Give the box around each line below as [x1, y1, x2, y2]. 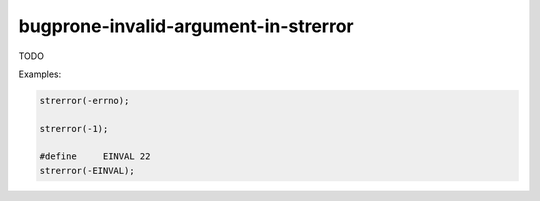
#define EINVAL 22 [39, 151, 151, 162]
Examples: [18, 68, 62, 80]
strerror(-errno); [39, 95, 130, 106]
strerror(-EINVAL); [39, 165, 135, 176]
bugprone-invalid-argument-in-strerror [18, 15, 354, 37]
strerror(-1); [39, 123, 109, 134]
